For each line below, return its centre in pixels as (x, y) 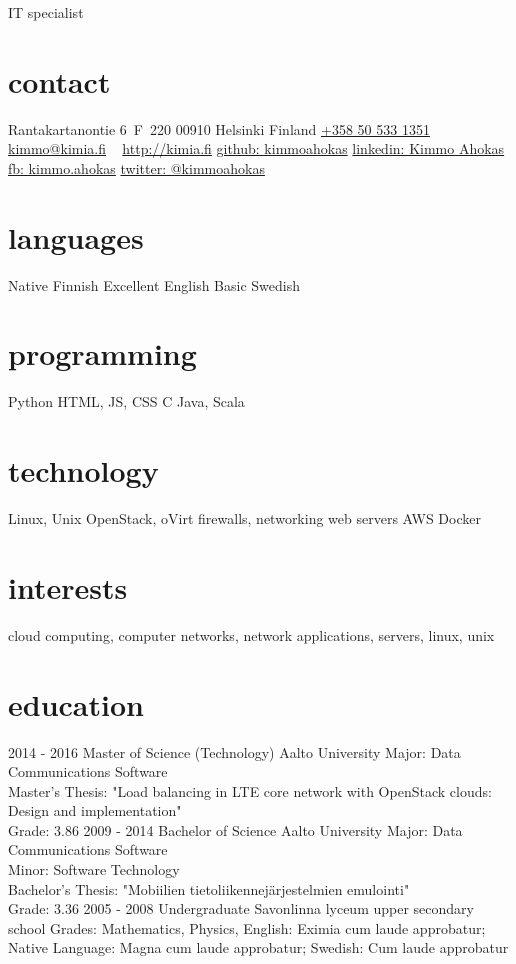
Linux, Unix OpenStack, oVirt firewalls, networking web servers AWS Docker (244, 518)
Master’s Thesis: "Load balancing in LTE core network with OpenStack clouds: (250, 790)
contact (59, 80)
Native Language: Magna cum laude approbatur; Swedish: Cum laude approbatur (258, 947)
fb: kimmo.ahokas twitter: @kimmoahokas (136, 167)
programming (102, 353)
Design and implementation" (95, 810)
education (76, 703)
